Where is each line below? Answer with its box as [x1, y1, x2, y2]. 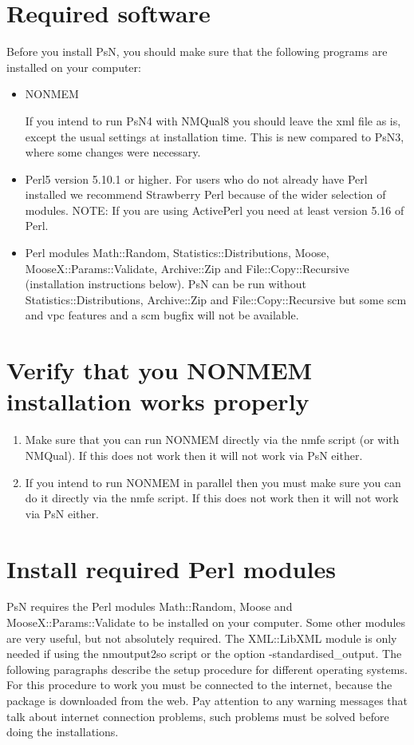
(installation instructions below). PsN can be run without [25, 275, 306, 292]
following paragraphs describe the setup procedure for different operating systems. [6, 660, 408, 677]
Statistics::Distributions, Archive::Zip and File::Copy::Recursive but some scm [25, 291, 407, 307]
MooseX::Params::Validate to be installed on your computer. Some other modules [6, 614, 406, 631]
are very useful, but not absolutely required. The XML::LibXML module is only [6, 629, 397, 646]
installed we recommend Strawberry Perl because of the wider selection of [25, 186, 386, 203]
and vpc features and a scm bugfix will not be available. [25, 307, 299, 323]
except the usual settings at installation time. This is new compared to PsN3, [25, 128, 404, 145]
